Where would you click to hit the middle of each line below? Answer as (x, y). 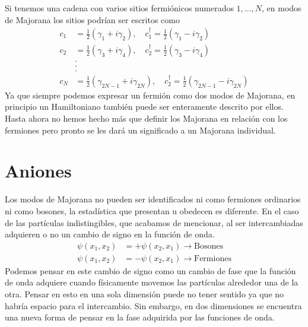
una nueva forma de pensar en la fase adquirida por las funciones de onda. (140, 317)
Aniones (38, 171)
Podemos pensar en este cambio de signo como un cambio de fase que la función (150, 270)
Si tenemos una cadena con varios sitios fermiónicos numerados (119, 8)
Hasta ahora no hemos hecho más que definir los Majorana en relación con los (146, 118)
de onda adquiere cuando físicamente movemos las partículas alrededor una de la (152, 282)
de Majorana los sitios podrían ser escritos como (92, 19)
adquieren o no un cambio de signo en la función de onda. (110, 234)
